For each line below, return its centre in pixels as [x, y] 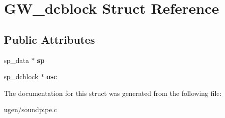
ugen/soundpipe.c [30, 109]
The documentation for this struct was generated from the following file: [113, 93]
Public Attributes [50, 39]
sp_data [17, 60]
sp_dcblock [21, 76]
